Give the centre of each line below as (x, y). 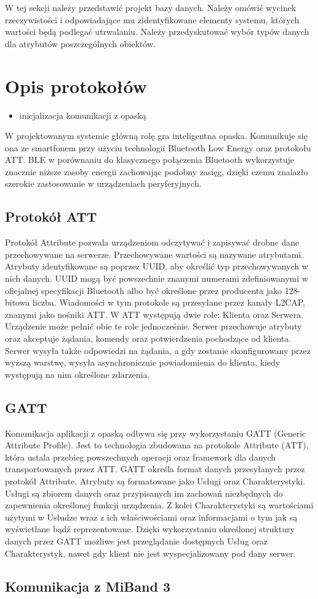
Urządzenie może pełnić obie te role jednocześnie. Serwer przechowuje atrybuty (153, 326)
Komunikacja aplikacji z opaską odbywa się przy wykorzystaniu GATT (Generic (156, 433)
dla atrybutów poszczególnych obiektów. (80, 43)
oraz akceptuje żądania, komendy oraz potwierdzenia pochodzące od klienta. (148, 338)
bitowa (17, 302)
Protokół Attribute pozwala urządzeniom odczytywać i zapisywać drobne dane (152, 242)
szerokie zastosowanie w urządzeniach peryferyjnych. (103, 183)
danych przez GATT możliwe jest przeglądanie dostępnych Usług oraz (136, 541)
